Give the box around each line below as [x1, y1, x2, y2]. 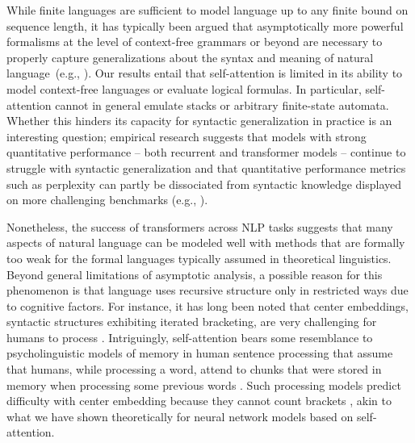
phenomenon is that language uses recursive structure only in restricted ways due [6, 282, 409, 299]
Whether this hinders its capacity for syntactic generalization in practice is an [6, 112, 392, 129]
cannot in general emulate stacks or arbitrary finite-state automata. [55, 96, 389, 113]
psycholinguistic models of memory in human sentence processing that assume [6, 345, 393, 362]
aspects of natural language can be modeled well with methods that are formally [6, 234, 405, 251]
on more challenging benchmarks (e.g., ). [6, 191, 208, 208]
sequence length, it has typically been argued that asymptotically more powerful [6, 17, 404, 34]
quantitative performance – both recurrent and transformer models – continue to [6, 144, 406, 161]
